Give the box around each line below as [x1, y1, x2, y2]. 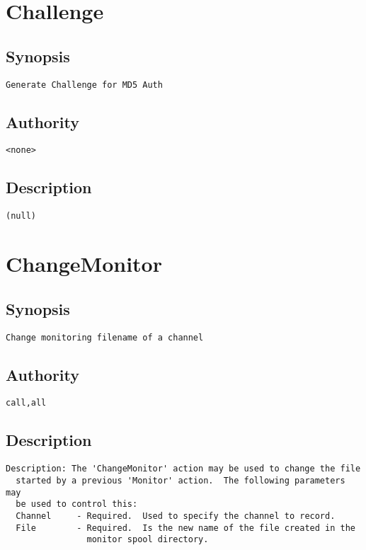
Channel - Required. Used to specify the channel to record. [16, 510, 336, 521]
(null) [6, 211, 36, 222]
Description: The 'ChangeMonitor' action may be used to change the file [6, 464, 361, 474]
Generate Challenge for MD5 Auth [6, 79, 163, 90]
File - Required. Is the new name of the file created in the [16, 522, 355, 533]
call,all [6, 398, 47, 408]
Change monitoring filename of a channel [6, 332, 204, 343]
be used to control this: [16, 499, 138, 510]
